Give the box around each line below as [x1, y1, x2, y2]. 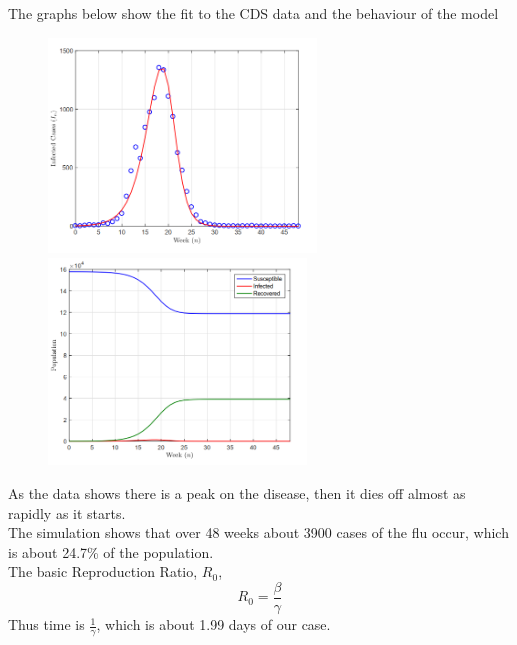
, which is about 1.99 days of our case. [96, 614, 331, 635]
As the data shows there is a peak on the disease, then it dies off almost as [8, 483, 466, 504]
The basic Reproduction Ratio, [8, 561, 198, 582]
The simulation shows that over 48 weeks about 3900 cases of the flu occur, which [8, 522, 509, 543]
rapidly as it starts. [8, 502, 126, 523]
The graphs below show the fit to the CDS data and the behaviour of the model [8, 3, 499, 23]
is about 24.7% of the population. [8, 541, 214, 562]
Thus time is [8, 614, 85, 635]
